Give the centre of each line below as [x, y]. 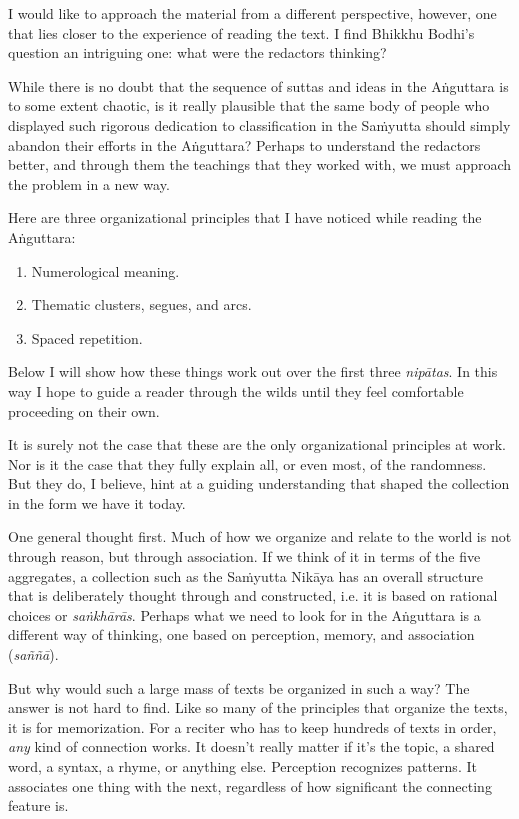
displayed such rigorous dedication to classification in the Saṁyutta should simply [259, 124]
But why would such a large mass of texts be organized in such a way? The [239, 687]
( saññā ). [33, 654]
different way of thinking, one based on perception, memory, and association [241, 634]
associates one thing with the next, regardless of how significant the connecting [250, 785]
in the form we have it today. [97, 502]
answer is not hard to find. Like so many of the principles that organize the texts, [258, 707]
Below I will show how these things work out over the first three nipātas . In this [253, 371]
